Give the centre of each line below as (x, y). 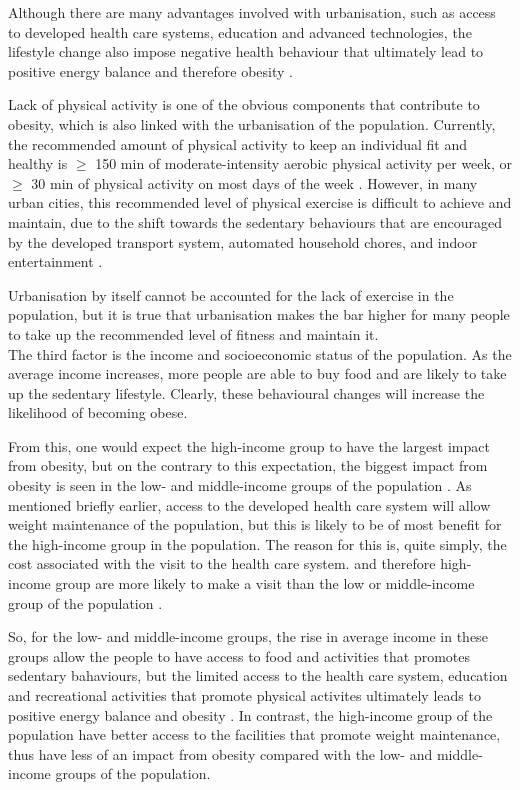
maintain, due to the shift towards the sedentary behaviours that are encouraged (255, 221)
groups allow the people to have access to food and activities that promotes (239, 655)
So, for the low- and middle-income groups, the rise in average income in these (248, 636)
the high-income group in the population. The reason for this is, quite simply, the (257, 543)
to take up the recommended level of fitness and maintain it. (193, 333)
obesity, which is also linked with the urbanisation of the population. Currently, (252, 123)
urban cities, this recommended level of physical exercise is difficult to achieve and (260, 202)
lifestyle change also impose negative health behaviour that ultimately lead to (246, 51)
